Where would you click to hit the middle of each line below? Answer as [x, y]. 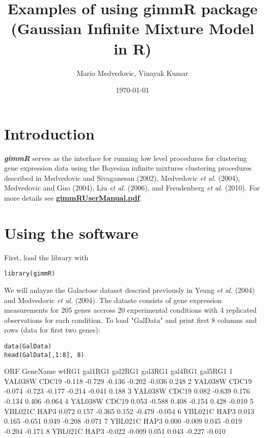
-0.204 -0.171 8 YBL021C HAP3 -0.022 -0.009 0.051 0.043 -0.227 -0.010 [115, 431]
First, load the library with [46, 257]
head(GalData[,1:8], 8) [44, 355]
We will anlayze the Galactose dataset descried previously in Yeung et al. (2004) [130, 290]
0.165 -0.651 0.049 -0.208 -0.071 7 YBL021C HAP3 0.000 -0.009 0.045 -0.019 [123, 421]
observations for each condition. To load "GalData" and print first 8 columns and [130, 320]
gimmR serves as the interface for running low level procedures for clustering [126, 158]
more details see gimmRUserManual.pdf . [73, 198]
